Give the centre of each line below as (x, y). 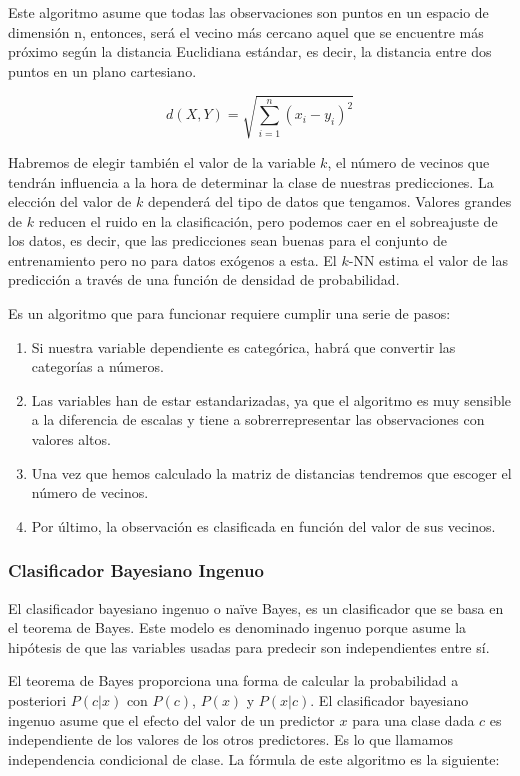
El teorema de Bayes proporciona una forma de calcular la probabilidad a (233, 680)
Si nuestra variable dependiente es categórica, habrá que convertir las (243, 346)
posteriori (37, 700)
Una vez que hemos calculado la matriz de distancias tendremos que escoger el (271, 472)
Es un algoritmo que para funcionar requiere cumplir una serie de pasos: (229, 313)
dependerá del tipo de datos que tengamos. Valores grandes (329, 201)
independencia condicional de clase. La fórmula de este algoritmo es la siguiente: (254, 758)
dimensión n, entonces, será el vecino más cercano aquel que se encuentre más (246, 31)
